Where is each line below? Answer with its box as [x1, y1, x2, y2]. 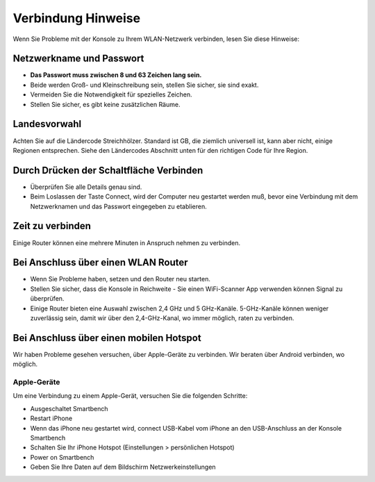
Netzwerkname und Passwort [12, 53, 144, 65]
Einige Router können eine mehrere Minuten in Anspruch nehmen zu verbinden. [12, 238, 241, 247]
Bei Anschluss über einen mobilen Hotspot [12, 332, 201, 344]
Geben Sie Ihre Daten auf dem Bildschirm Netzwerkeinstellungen [30, 463, 216, 472]
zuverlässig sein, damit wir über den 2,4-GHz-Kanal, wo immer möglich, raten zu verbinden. [30, 313, 294, 322]
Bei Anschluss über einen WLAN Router [12, 257, 188, 269]
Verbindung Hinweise [12, 10, 141, 26]
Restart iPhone [30, 414, 73, 423]
